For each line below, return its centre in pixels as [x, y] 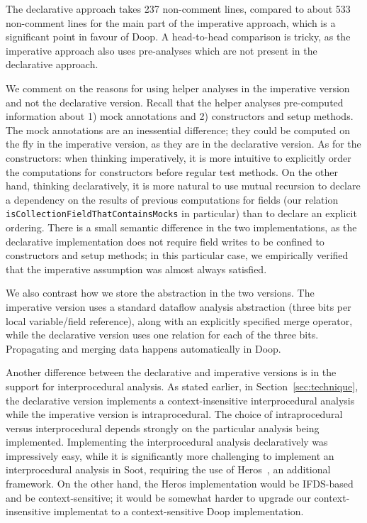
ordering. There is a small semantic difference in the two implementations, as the [181, 227]
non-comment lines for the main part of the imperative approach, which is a [171, 22]
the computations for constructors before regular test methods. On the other [172, 171]
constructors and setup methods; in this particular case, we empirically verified [177, 255]
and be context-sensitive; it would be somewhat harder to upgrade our [158, 497]
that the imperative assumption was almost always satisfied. [136, 269]
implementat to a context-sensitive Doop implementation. [179, 511]
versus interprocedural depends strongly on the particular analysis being [163, 428]
